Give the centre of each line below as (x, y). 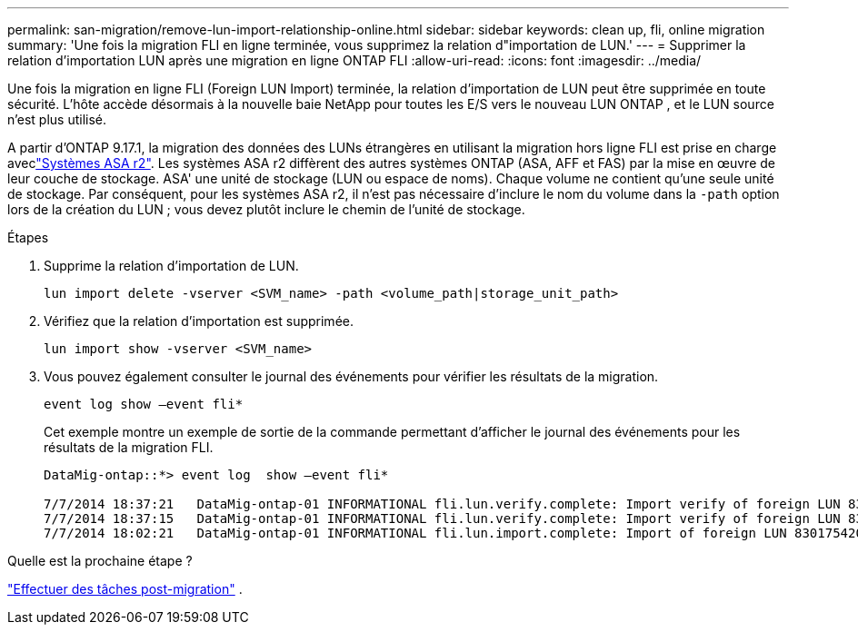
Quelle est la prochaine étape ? (100, 561)
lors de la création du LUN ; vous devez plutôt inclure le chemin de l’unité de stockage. (266, 209)
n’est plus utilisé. (57, 119)
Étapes (28, 237)
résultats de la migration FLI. (129, 447)
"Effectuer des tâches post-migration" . (125, 589)
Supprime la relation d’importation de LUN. (171, 266)
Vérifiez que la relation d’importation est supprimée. (199, 321)
